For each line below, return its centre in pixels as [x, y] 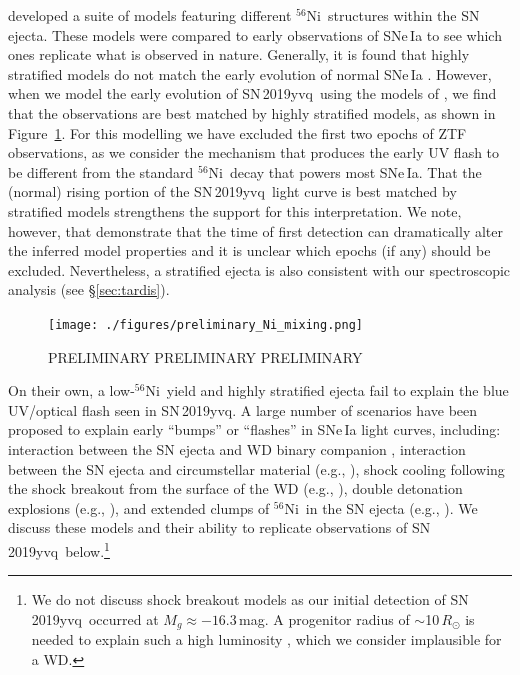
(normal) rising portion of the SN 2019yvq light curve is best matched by [232, 191]
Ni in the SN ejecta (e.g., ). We [381, 507]
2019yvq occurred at [95, 618]
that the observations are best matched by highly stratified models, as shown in [252, 112]
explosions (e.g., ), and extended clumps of [139, 507]
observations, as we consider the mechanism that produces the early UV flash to [254, 152]
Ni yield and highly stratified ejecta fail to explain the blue [327, 390]
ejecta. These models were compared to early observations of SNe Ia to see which [255, 34]
